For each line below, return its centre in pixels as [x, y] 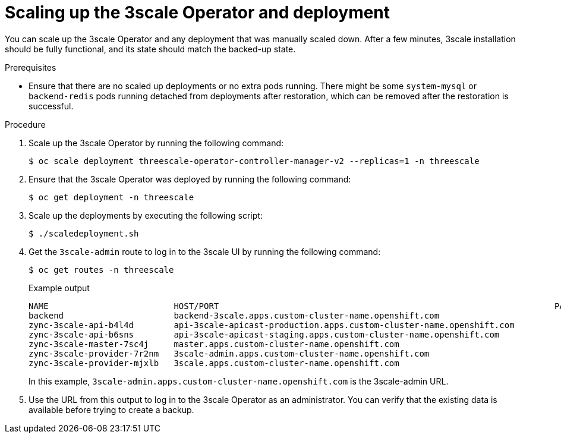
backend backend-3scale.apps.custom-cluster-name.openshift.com [234, 315]
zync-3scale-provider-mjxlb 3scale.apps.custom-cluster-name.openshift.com [214, 363]
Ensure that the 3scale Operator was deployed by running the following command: [190, 179]
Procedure [25, 124]
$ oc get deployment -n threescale [111, 197]
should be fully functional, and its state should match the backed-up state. [150, 49]
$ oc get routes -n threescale [101, 270]
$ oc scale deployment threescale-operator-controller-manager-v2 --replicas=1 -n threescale [254, 161]
